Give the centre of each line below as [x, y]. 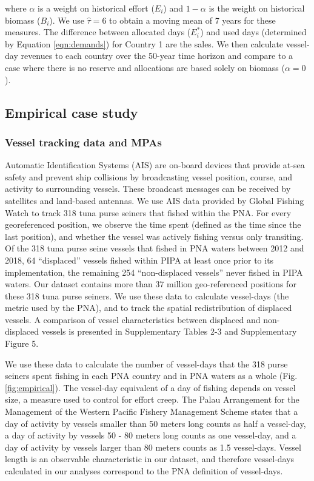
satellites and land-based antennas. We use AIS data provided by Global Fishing [155, 200]
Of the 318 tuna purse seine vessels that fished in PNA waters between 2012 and [155, 248]
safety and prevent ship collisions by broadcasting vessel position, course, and [149, 176]
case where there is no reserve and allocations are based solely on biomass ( [145, 67]
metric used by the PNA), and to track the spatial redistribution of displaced [149, 308]
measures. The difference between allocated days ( [98, 32]
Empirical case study [72, 112]
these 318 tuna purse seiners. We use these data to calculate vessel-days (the [147, 295]
